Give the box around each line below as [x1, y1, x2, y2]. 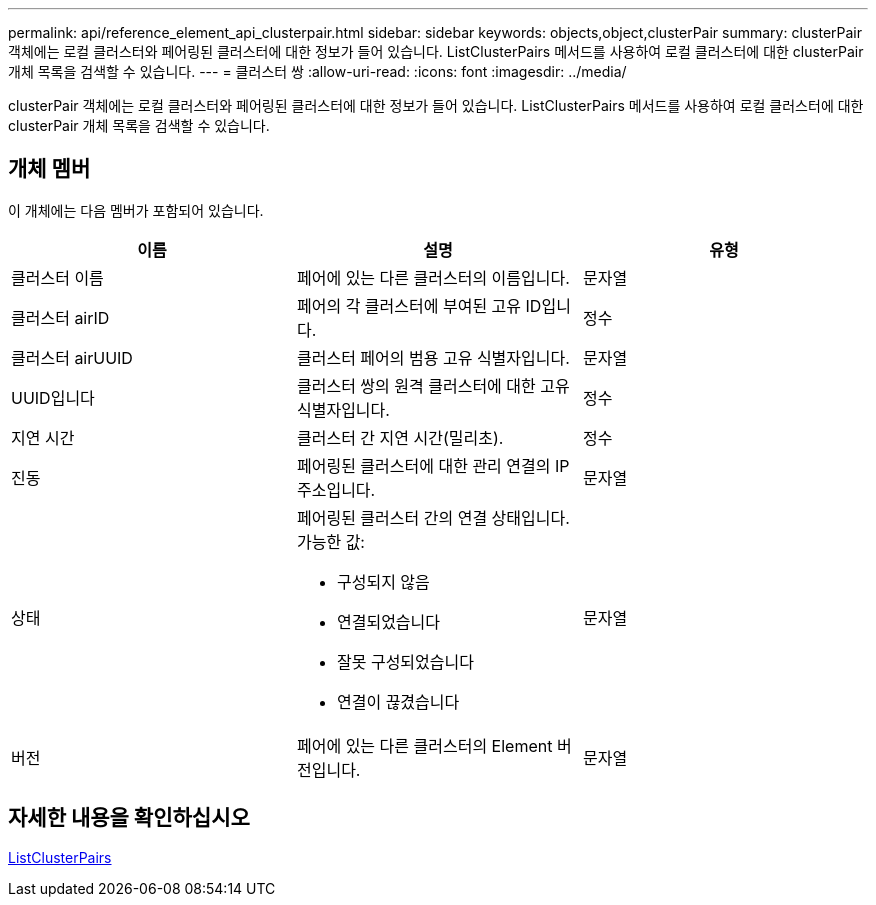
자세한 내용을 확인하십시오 [8, 805, 250, 831]
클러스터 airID [11, 307, 110, 328]
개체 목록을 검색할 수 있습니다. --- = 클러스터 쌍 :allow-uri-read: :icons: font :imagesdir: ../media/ [8, 63, 627, 80]
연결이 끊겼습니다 [336, 691, 460, 712]
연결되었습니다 [336, 611, 441, 632]
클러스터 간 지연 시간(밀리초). [296, 427, 504, 448]
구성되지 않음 [336, 571, 430, 592]
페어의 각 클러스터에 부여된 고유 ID [296, 295, 542, 316]
